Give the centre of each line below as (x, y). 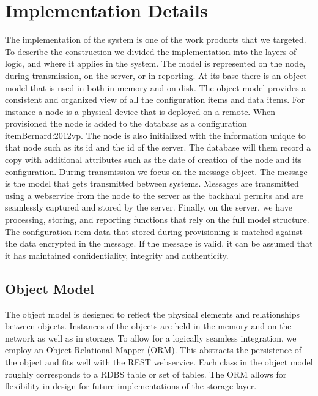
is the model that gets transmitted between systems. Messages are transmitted (152, 183)
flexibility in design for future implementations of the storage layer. (131, 386)
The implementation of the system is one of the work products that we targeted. (156, 39)
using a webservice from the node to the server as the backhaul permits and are (154, 195)
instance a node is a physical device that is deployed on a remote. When (140, 111)
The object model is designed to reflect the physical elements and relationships (152, 314)
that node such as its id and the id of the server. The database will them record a (158, 147)
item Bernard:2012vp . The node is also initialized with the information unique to (155, 135)
